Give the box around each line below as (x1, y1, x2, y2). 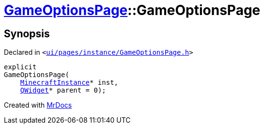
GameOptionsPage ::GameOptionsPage (4, 2, 261, 18)
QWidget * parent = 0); (20, 86, 106, 95)
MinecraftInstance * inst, (20, 79, 119, 87)
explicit (4, 63, 37, 71)
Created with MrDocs (4, 101, 72, 110)
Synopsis (4, 27, 50, 40)
